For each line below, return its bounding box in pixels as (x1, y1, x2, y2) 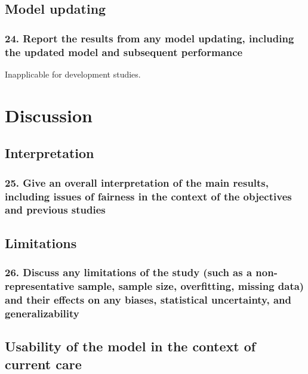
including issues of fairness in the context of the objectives (5, 188, 292, 203)
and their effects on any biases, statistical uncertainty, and (5, 292, 291, 307)
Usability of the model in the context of (5, 337, 256, 356)
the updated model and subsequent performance (5, 44, 243, 59)
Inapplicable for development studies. (5, 67, 141, 80)
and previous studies (5, 202, 106, 217)
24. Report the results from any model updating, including (5, 30, 294, 45)
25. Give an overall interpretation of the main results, (5, 175, 269, 190)
